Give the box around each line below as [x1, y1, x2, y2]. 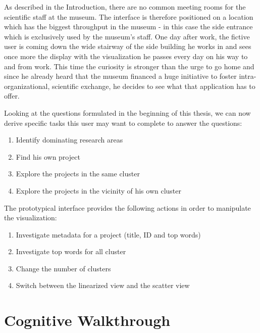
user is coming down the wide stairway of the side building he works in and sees [4, 41, 251, 52]
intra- [239, 71, 256, 81]
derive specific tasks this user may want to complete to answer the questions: [4, 117, 242, 128]
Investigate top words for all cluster [16, 246, 126, 257]
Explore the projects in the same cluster [16, 168, 140, 179]
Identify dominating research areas [16, 134, 123, 145]
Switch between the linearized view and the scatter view [16, 280, 190, 291]
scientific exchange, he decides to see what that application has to [51, 80, 255, 91]
